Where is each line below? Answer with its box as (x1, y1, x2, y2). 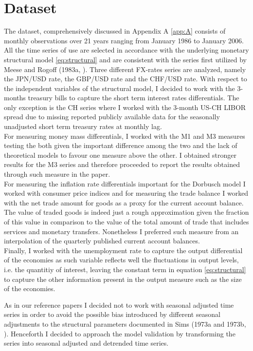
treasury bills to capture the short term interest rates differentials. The (28, 92, 239, 103)
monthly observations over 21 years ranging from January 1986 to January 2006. (4, 35, 244, 45)
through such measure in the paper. (4, 169, 110, 179)
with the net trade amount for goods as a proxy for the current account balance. (4, 197, 244, 207)
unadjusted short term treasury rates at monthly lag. (4, 121, 162, 131)
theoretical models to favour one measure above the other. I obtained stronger (4, 149, 237, 160)
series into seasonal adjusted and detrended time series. (4, 338, 169, 348)
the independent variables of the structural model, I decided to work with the (4, 83, 235, 93)
